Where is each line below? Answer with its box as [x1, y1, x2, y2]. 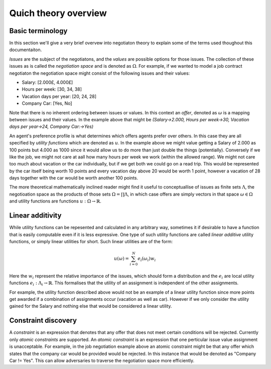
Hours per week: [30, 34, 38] [22, 86, 82, 92]
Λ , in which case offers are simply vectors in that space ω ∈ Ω [124, 191, 253, 197]
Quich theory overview [9, 8, 107, 19]
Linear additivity [9, 211, 62, 220]
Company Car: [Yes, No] [22, 100, 72, 106]
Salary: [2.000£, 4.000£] [22, 79, 73, 85]
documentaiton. [9, 47, 42, 53]
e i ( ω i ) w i [137, 256, 156, 263]
